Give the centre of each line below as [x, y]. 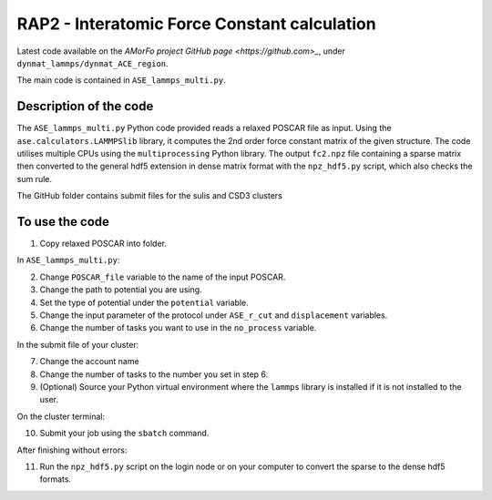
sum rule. [35, 179]
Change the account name [90, 362]
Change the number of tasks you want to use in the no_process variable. [178, 328]
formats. [56, 479]
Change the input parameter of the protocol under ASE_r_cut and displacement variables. [214, 315]
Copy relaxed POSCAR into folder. [103, 244]
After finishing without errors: [72, 450]
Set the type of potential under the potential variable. [144, 302]
